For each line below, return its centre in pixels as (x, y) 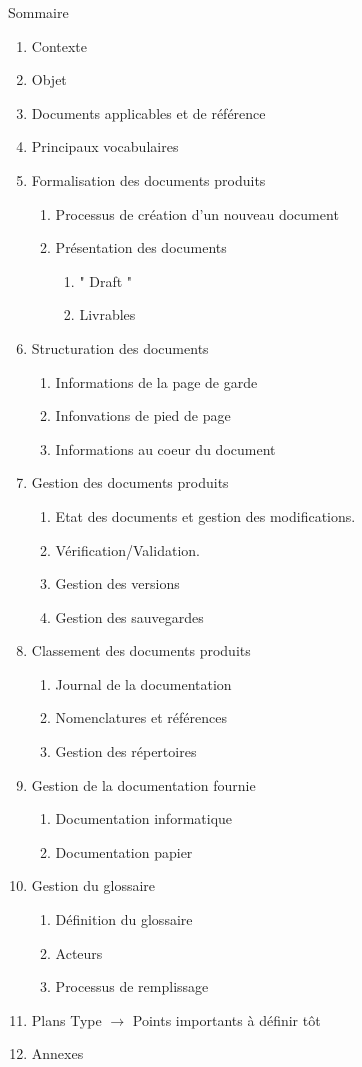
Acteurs (79, 952)
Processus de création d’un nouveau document (197, 213)
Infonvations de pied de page (143, 415)
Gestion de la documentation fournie (143, 784)
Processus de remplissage (132, 986)
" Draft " (106, 280)
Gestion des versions (117, 583)
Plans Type (66, 1019)
